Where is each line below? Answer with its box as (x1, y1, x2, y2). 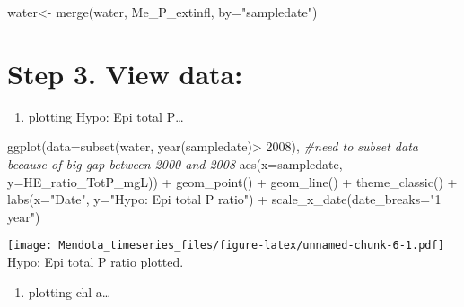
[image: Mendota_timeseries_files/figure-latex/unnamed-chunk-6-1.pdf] (7, 239, 444, 252)
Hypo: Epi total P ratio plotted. (7, 252, 184, 270)
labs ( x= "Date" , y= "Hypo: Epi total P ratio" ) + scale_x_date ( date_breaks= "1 (7, 190, 442, 209)
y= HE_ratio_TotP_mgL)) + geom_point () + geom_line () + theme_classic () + (7, 172, 458, 191)
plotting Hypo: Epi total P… (28, 107, 184, 125)
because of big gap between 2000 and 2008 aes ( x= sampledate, (7, 154, 343, 173)
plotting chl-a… (28, 282, 111, 301)
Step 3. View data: (7, 55, 243, 91)
